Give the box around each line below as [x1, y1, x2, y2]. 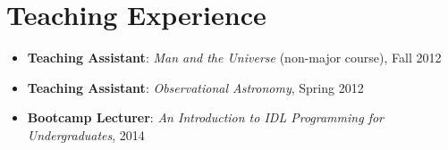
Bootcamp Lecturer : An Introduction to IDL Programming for [27, 108, 384, 127]
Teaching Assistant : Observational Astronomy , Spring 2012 [27, 78, 364, 96]
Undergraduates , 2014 [27, 125, 145, 144]
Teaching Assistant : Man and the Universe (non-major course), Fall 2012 [27, 48, 442, 67]
